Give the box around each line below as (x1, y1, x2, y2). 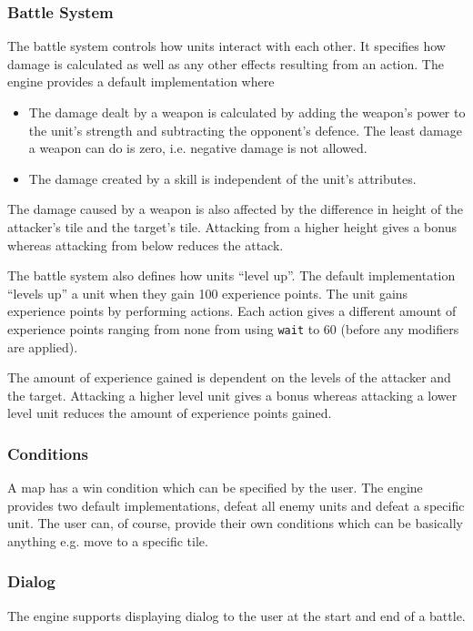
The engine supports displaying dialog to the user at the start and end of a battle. (7, 606, 466, 625)
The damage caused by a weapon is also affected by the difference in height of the (7, 199, 464, 219)
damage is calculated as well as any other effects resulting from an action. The (7, 54, 444, 73)
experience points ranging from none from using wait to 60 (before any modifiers (7, 319, 459, 338)
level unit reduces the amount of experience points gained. (7, 403, 332, 422)
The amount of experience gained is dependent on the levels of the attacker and (7, 368, 451, 387)
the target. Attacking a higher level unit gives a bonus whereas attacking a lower (7, 385, 458, 404)
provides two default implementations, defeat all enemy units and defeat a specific (7, 495, 465, 514)
